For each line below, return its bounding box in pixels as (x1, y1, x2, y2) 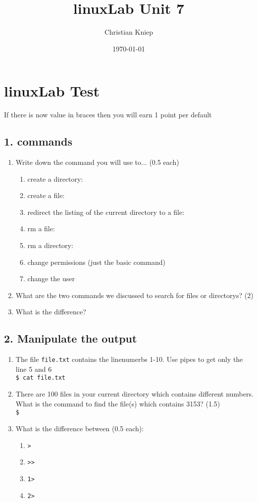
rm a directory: (27, 240, 73, 251)
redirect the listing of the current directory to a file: (27, 206, 185, 217)
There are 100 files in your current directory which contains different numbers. (15, 389, 254, 399)
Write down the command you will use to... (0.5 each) (15, 157, 179, 167)
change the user (27, 273, 75, 284)
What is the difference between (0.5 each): (15, 423, 144, 433)
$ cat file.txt (15, 374, 66, 382)
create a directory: (27, 173, 83, 184)
